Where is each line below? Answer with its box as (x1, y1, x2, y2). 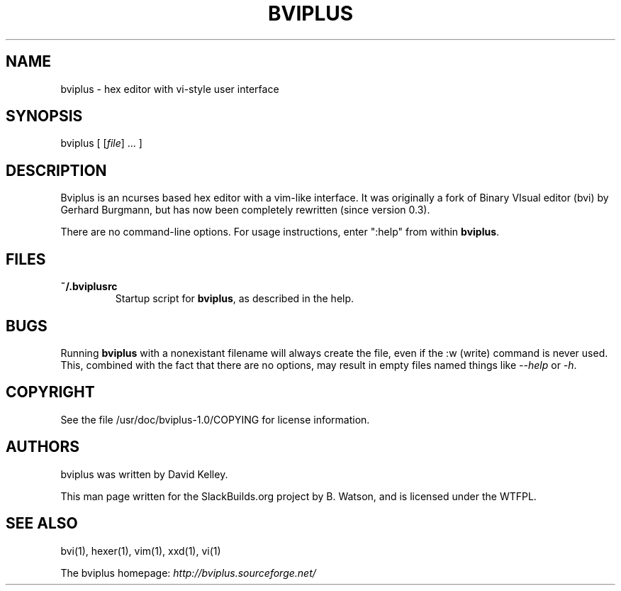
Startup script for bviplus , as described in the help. (115, 292, 354, 305)
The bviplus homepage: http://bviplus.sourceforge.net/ (60, 566, 316, 579)
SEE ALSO (6, 514, 78, 533)
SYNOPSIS (6, 107, 83, 126)
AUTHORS (6, 438, 80, 456)
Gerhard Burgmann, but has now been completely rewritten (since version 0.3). (60, 204, 430, 216)
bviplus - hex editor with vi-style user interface (60, 82, 279, 95)
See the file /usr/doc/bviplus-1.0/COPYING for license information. (60, 413, 370, 426)
